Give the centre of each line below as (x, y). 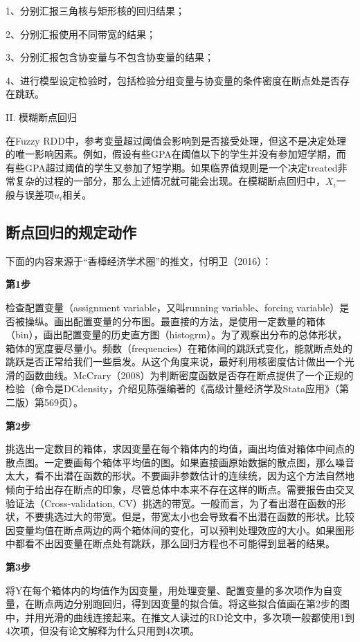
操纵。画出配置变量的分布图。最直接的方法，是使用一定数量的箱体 (175, 321)
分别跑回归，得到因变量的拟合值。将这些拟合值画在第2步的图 (211, 604)
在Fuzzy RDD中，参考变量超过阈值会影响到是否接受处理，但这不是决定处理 (176, 140)
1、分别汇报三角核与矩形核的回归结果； (95, 10)
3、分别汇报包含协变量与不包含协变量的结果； (110, 57)
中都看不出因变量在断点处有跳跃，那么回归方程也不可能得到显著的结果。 (170, 543)
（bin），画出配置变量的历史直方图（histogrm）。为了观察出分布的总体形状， (177, 334)
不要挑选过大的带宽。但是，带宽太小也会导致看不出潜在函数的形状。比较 (189, 516)
